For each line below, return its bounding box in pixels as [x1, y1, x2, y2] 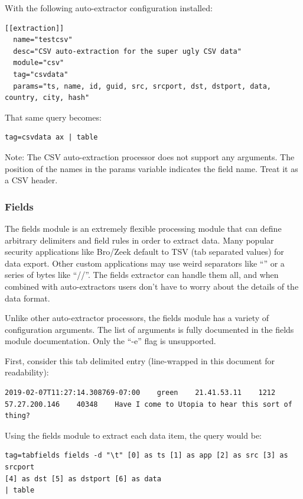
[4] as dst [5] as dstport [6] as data [5, 474, 161, 483]
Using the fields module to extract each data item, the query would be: [5, 429, 262, 441]
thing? [5, 411, 30, 420]
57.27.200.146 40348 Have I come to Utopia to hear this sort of [5, 400, 292, 409]
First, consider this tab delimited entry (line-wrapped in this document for [5, 354, 275, 367]
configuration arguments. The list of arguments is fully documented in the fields [5, 323, 294, 335]
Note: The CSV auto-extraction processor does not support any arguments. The [5, 150, 295, 163]
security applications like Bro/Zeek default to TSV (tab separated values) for [5, 245, 284, 258]
